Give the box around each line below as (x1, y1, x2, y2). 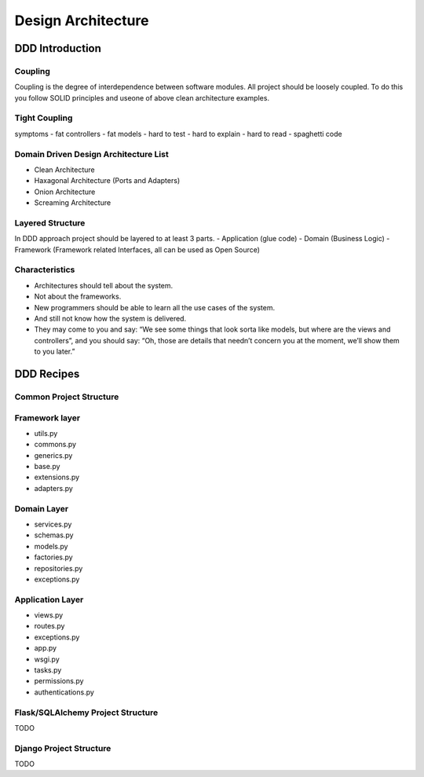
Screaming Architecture (34, 198, 111, 207)
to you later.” (34, 346, 75, 357)
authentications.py (34, 687, 94, 697)
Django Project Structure (14, 742, 111, 753)
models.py (34, 541, 68, 551)
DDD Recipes (14, 367, 80, 380)
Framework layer (14, 412, 81, 423)
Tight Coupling (14, 112, 73, 123)
